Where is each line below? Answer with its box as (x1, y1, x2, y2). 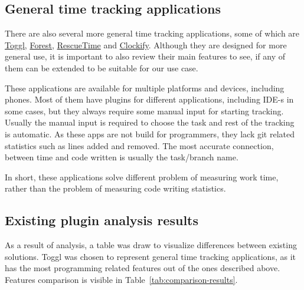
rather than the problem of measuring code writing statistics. (5, 182, 226, 195)
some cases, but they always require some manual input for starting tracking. (5, 104, 284, 117)
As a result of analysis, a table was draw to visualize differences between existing (5, 239, 297, 251)
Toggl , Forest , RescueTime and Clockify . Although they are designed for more (5, 38, 287, 51)
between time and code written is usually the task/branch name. (5, 151, 238, 163)
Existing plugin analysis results (5, 211, 198, 229)
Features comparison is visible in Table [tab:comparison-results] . (5, 273, 238, 285)
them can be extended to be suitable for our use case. (5, 61, 198, 74)
